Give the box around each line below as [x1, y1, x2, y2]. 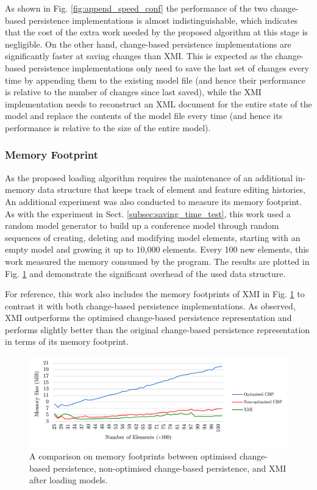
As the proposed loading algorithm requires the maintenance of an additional [5, 171, 293, 184]
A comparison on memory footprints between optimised [29, 450, 237, 463]
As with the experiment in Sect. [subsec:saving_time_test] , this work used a [5, 207, 291, 220]
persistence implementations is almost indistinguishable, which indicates [28, 13, 298, 26]
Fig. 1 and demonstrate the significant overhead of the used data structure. [5, 267, 286, 279]
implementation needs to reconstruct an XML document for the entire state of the [5, 97, 312, 110]
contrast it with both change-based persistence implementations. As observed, [5, 299, 296, 312]
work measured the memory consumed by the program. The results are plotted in [5, 254, 310, 267]
